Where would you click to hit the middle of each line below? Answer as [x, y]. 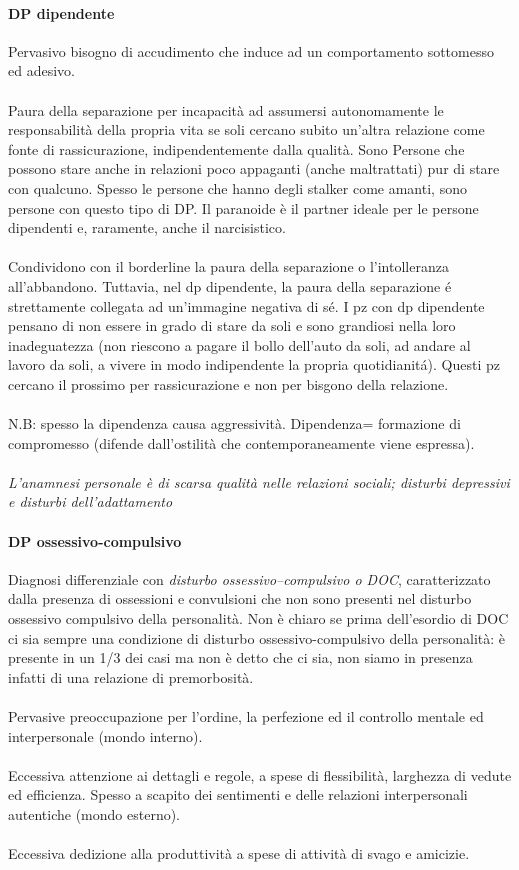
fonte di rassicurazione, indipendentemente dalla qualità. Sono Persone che [236, 148]
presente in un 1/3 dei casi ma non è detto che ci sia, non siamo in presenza [240, 657]
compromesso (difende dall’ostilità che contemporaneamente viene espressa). [241, 442]
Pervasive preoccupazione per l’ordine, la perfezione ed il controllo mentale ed [246, 716]
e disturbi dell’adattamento [90, 501]
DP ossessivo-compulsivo [95, 540]
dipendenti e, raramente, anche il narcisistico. [147, 227]
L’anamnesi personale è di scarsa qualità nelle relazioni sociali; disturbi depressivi [259, 481]
